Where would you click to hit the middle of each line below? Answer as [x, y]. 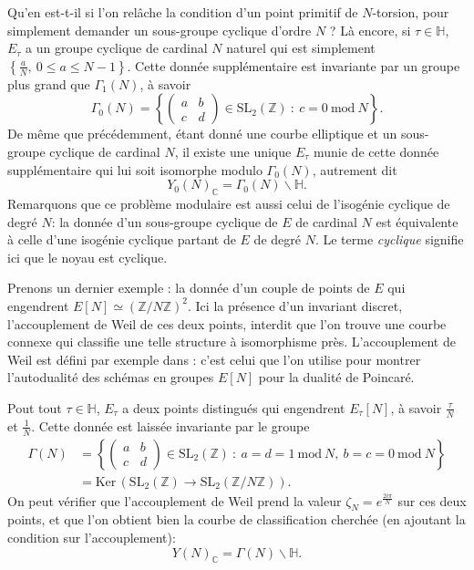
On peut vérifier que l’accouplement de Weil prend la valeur [175, 500]
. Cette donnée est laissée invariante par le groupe [170, 425]
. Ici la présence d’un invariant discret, [295, 305]
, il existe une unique [233, 151]
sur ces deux [432, 500]
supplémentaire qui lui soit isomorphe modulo [135, 169]
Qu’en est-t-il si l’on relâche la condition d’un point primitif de [183, 12]
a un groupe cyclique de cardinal [117, 48]
